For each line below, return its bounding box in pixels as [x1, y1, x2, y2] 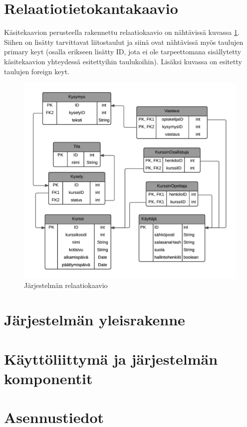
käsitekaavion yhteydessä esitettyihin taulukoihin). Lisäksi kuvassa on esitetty [4, 56, 242, 66]
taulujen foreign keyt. [4, 66, 70, 76]
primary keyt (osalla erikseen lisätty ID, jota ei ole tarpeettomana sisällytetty [4, 46, 242, 57]
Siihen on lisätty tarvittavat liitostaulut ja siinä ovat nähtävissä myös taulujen [4, 36, 244, 47]
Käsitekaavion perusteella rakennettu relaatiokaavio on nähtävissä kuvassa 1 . [4, 27, 240, 37]
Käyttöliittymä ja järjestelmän [4, 348, 218, 369]
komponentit [4, 368, 93, 388]
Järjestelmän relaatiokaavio [24, 280, 108, 290]
